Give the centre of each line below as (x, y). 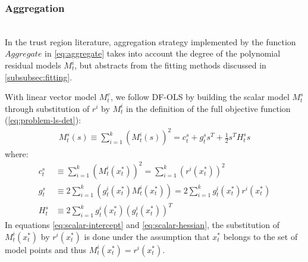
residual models (33, 65)
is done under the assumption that (147, 236)
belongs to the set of (260, 236)
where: (17, 153)
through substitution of (47, 108)
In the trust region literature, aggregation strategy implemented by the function (150, 41)
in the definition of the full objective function (208, 108)
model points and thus (46, 249)
